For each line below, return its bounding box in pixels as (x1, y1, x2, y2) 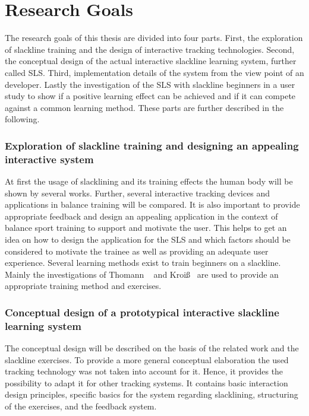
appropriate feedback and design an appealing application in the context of (5, 209, 278, 222)
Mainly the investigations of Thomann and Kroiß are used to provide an (5, 268, 279, 280)
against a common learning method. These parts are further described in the (5, 101, 284, 113)
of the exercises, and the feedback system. (5, 400, 157, 412)
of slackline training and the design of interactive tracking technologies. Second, (5, 43, 295, 55)
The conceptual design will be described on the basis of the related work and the (5, 342, 299, 354)
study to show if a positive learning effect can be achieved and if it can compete (5, 90, 296, 102)
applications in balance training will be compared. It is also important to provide (5, 198, 300, 211)
